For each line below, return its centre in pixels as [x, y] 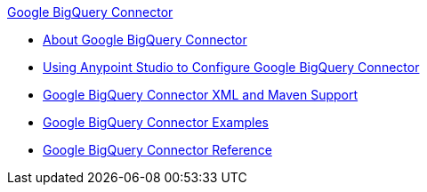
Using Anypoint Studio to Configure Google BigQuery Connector [231, 67]
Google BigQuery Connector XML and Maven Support [201, 95]
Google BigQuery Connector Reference [157, 150]
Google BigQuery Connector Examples [156, 122]
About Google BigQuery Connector [145, 40]
